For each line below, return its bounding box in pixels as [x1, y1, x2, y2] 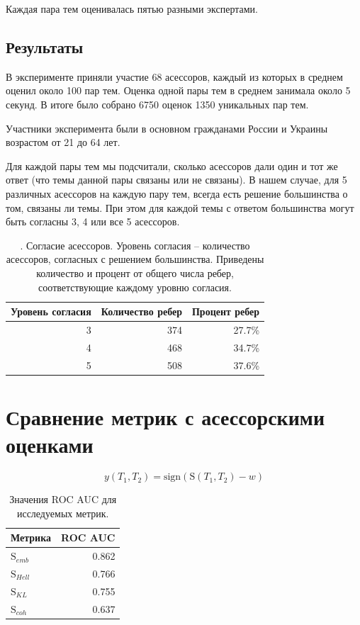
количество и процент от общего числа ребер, [36, 265, 234, 280]
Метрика [11, 530, 51, 545]
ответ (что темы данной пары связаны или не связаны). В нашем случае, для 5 [6, 172, 347, 187]
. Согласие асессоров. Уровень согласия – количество [20, 237, 250, 252]
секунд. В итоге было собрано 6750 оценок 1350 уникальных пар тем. [6, 96, 309, 111]
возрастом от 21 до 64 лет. [6, 135, 120, 150]
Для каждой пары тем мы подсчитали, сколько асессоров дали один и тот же [6, 158, 338, 173]
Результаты [6, 35, 84, 57]
